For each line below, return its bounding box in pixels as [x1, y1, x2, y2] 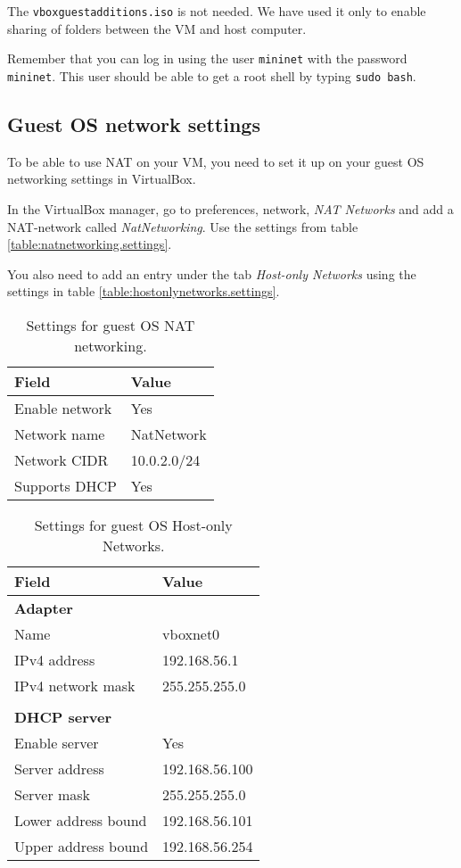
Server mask [14, 783, 91, 805]
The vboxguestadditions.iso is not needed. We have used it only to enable [7, 2, 426, 20]
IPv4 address [14, 649, 95, 670]
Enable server [14, 732, 99, 753]
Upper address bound [14, 835, 149, 856]
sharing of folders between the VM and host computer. [7, 19, 307, 37]
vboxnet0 [162, 623, 220, 644]
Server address [14, 757, 104, 779]
